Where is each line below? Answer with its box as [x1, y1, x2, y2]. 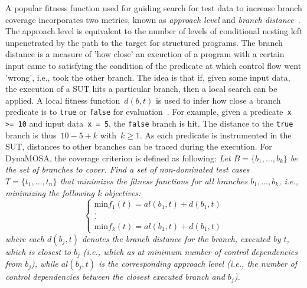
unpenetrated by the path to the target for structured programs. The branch [5, 36, 283, 48]
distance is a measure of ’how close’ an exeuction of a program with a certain [5, 48, 285, 60]
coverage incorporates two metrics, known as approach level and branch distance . [5, 13, 301, 25]
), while [31, 257, 58, 270]
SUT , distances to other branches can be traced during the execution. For [5, 140, 272, 153]
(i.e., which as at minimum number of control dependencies [83, 245, 298, 257]
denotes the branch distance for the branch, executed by [81, 232, 281, 244]
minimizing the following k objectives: [5, 186, 141, 198]
